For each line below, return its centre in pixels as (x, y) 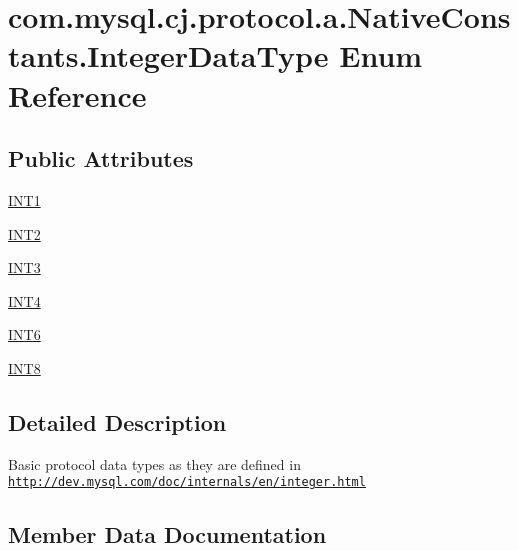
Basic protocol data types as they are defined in (154, 463)
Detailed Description (117, 421)
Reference (77, 94)
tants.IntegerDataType (168, 55)
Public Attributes (101, 158)
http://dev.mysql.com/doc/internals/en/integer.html (187, 482)
